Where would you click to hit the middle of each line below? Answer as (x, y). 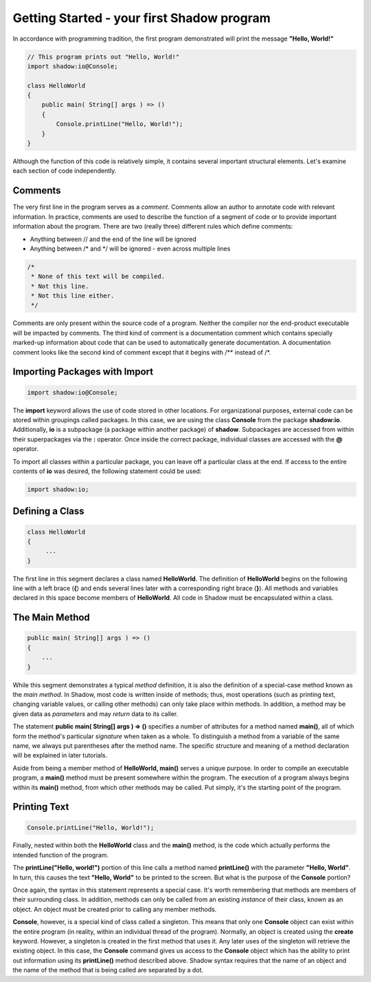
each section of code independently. (65, 171)
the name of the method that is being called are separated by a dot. (108, 970)
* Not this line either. (73, 296)
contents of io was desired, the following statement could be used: (107, 471)
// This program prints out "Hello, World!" (103, 56)
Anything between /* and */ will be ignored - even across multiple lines (130, 249)
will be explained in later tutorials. (60, 755)
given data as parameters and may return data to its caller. (95, 713)
